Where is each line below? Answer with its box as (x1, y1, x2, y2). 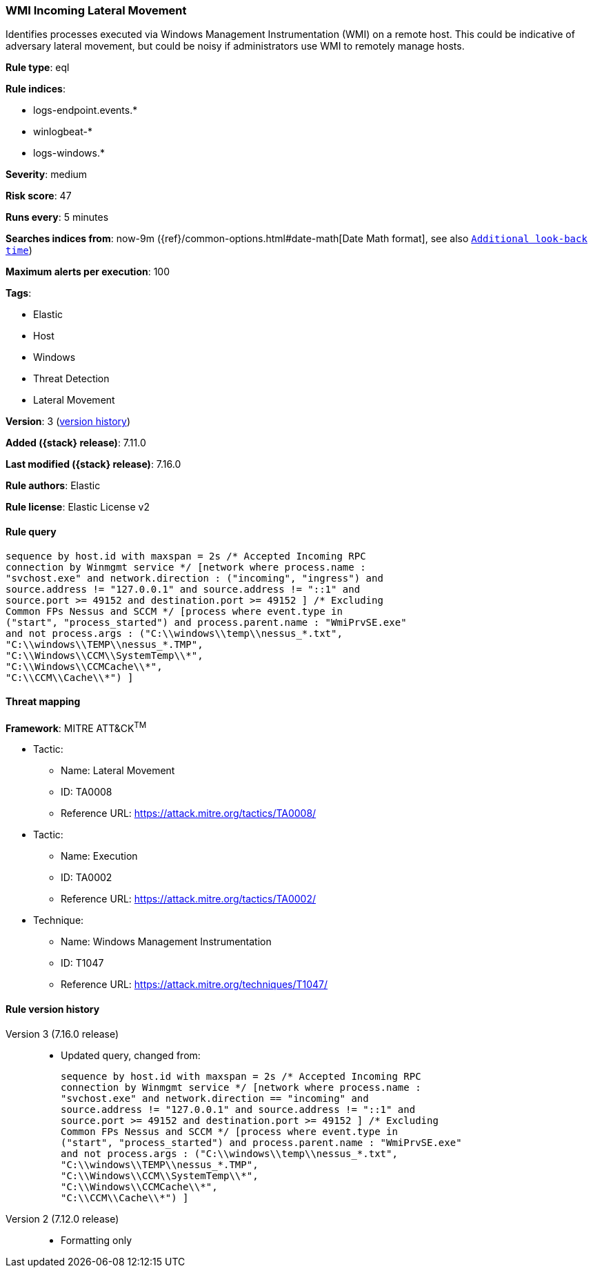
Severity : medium (6, 168, 88, 181)
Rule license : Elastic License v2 (6, 501, 150, 513)
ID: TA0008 (61, 786, 112, 798)
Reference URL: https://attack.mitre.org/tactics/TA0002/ (61, 893, 316, 905)
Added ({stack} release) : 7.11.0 (6, 437, 146, 449)
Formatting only (61, 1234, 132, 1246)
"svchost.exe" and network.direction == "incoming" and (61, 1092, 369, 1104)
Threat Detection (33, 373, 110, 385)
